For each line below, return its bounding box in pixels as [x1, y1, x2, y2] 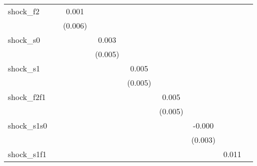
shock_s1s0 [8, 120, 47, 131]
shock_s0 [8, 34, 41, 45]
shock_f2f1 [8, 91, 46, 102]
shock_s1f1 [8, 148, 46, 160]
